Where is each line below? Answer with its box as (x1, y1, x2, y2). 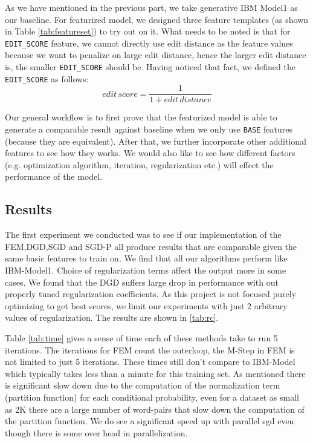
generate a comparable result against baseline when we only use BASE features (5, 123, 292, 135)
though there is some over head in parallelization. (5, 426, 188, 439)
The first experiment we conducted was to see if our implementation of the (5, 228, 282, 241)
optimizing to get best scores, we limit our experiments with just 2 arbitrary (5, 299, 288, 312)
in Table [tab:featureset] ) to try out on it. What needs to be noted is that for (5, 25, 291, 38)
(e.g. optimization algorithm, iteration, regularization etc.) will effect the (5, 158, 274, 171)
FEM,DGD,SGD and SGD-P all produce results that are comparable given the (5, 240, 297, 252)
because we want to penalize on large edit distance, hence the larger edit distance (5, 48, 306, 61)
